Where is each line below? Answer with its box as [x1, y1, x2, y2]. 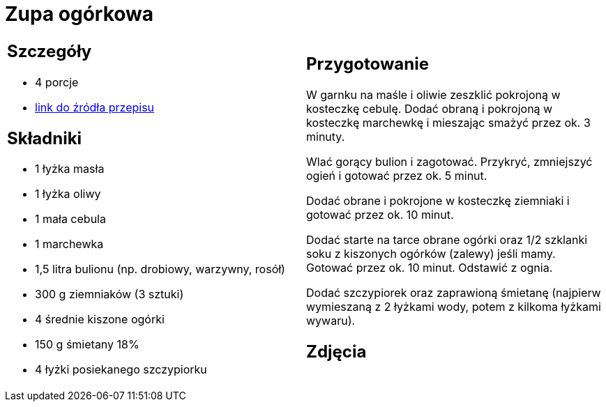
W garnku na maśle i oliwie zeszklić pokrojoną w [306, 87, 561, 102]
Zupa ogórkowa [5, 2, 154, 26]
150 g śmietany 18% [35, 337, 139, 352]
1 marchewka [35, 237, 104, 252]
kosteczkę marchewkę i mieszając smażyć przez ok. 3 [306, 115, 591, 130]
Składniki [7, 128, 82, 148]
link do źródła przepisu [35, 100, 155, 114]
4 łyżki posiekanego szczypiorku [35, 362, 207, 377]
